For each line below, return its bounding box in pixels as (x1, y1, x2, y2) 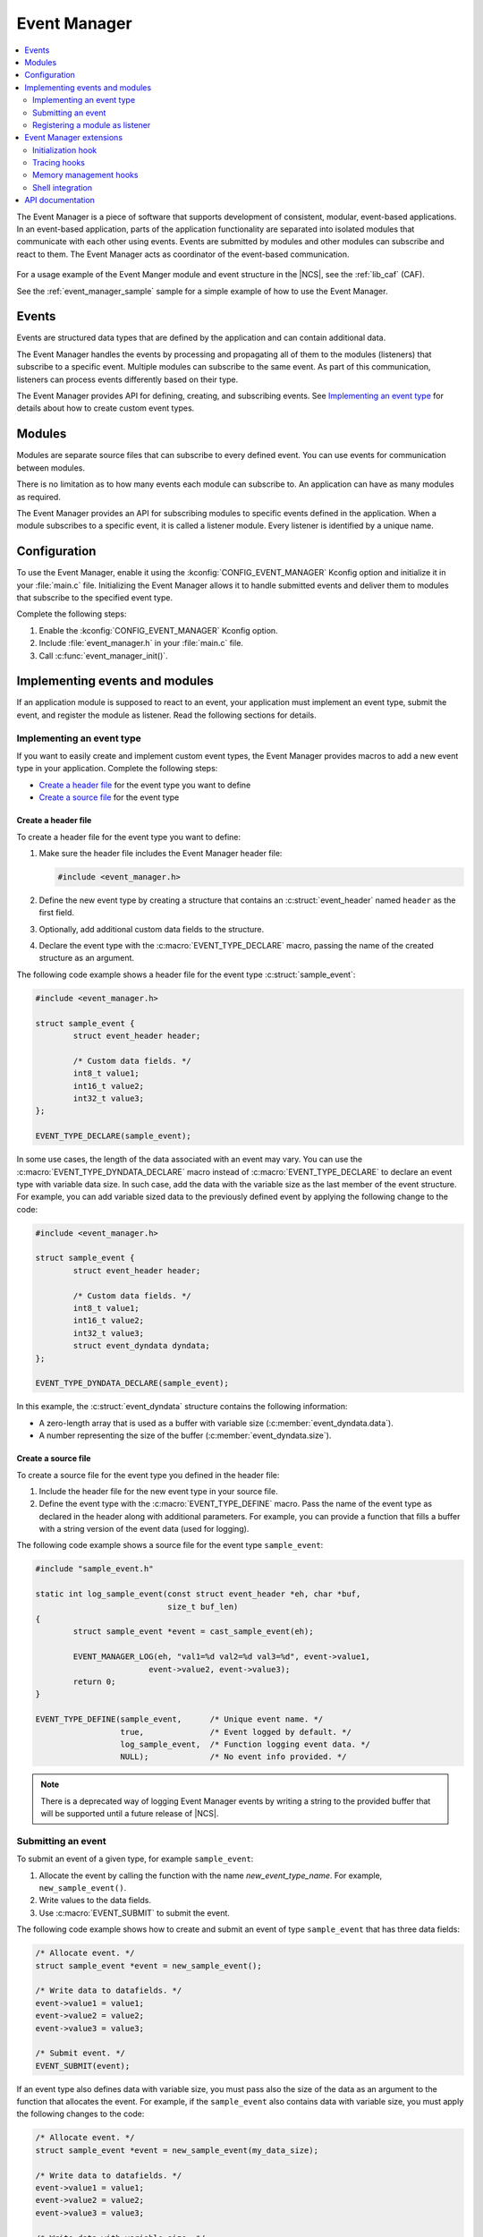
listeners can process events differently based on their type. (16, 374, 239, 385)
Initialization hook (32, 144, 97, 156)
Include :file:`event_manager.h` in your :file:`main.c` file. (38, 638, 243, 649)
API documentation (24, 195, 96, 206)
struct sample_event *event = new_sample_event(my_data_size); (35, 2145, 319, 2156)
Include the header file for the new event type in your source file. (38, 1485, 278, 1496)
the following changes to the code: (16, 2108, 145, 2120)
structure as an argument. (38, 953, 134, 964)
